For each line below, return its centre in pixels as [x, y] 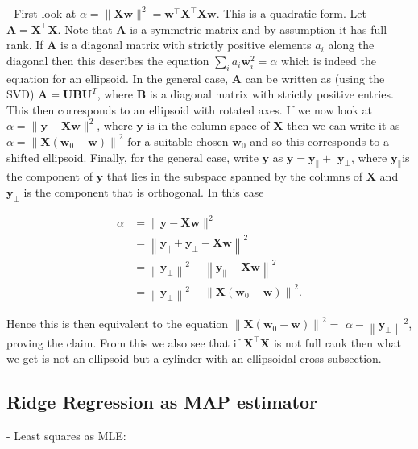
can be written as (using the [315, 78]
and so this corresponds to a [319, 141]
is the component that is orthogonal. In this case [144, 191]
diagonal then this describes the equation [108, 60]
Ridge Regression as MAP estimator [162, 402]
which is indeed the [328, 60]
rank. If [25, 45]
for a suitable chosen [178, 141]
